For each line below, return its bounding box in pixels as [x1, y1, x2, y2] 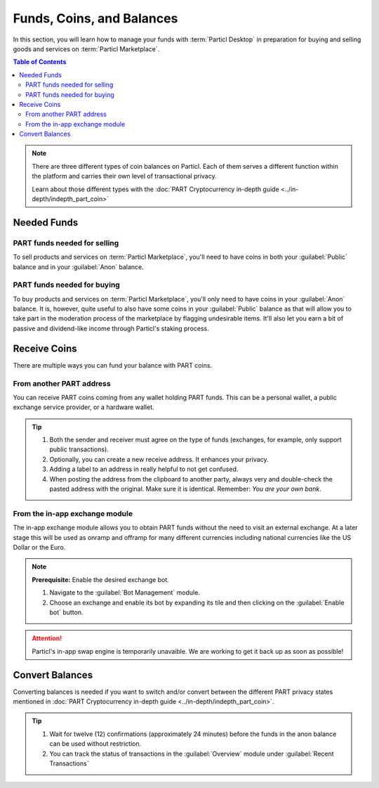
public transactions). [49, 445, 109, 453]
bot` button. [49, 608, 84, 616]
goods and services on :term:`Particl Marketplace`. [13, 44, 160, 53]
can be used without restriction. [49, 739, 142, 748]
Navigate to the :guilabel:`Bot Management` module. [49, 588, 200, 597]
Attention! [32, 634, 62, 642]
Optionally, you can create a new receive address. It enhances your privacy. [49, 455, 270, 463]
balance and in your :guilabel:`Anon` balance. [13, 262, 144, 271]
